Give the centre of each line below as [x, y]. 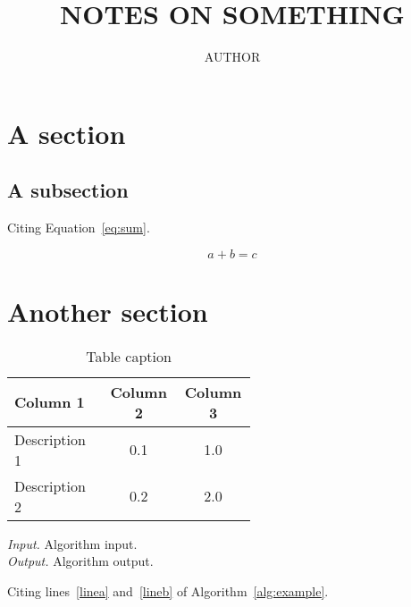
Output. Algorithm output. [80, 561]
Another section [108, 311]
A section [67, 133]
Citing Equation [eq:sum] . [79, 228]
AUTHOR [232, 57]
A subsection [68, 190]
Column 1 [50, 402]
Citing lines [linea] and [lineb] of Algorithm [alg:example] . [168, 591]
